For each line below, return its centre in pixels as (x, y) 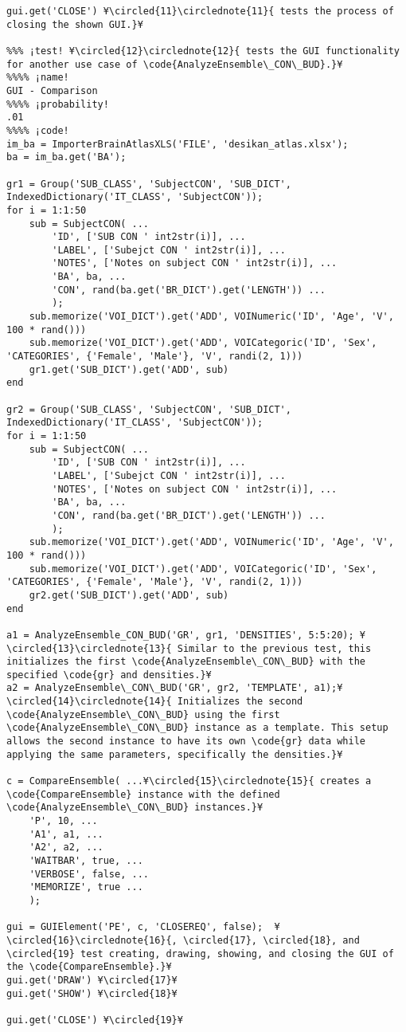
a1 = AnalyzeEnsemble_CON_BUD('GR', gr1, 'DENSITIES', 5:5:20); (180, 635)
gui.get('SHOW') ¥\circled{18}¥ (92, 993)
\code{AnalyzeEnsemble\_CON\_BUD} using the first (143, 714)
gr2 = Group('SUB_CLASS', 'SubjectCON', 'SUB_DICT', (149, 409)
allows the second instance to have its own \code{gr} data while (186, 742)
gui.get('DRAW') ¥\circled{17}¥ (92, 980)
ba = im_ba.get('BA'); (66, 157)
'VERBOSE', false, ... (89, 874)
